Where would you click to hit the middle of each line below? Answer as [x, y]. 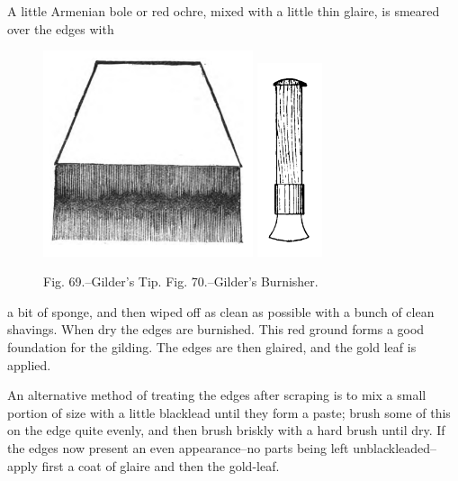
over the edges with [61, 28]
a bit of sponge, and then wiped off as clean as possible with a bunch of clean [221, 311]
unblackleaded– [395, 447]
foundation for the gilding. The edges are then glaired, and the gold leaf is [212, 347]
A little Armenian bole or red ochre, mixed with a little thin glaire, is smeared [224, 11]
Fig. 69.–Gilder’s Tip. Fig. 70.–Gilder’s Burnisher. [181, 281]
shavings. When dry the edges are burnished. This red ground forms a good [216, 329]
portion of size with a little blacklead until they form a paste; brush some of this [229, 412]
